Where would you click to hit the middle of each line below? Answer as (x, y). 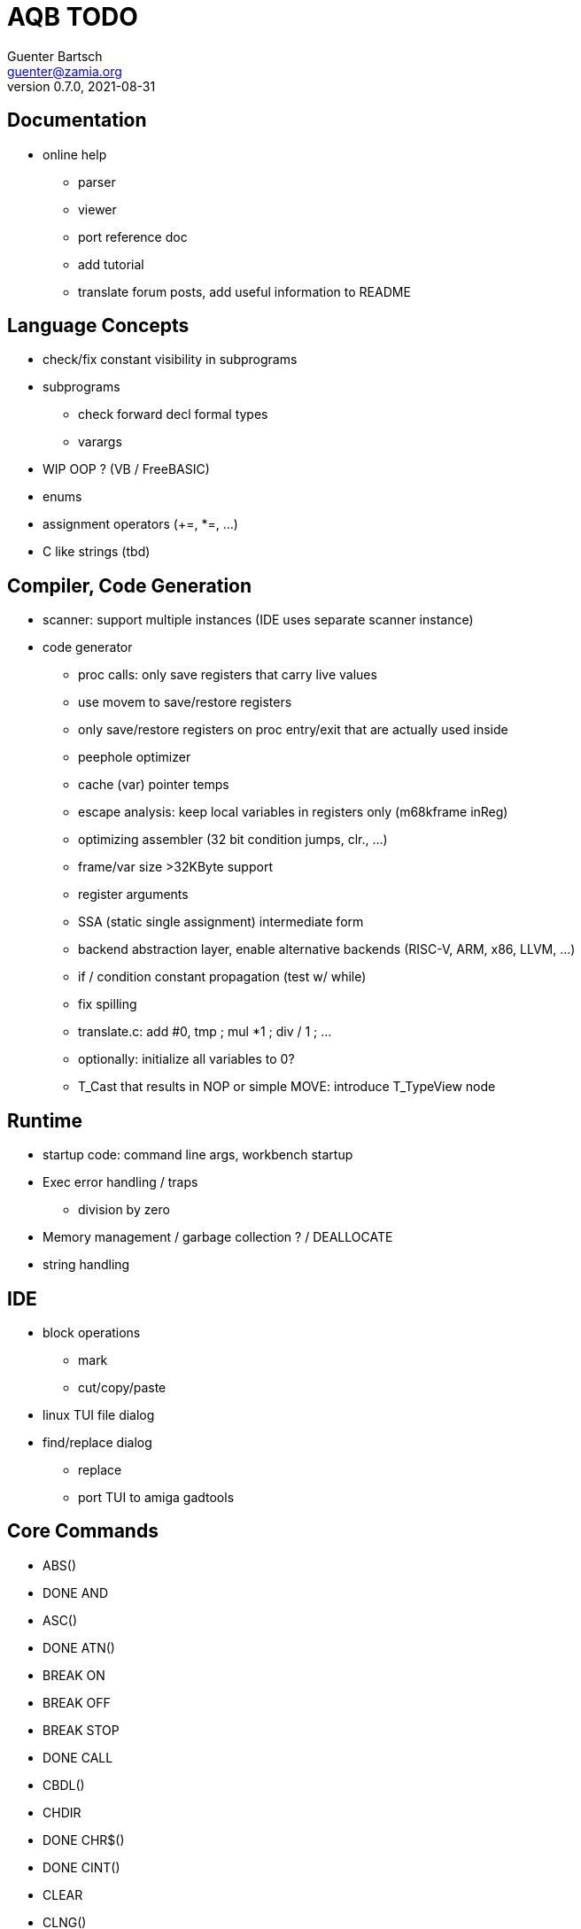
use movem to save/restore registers (185, 702)
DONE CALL (78, 1757)
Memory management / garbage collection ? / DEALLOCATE (218, 1237)
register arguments (133, 895)
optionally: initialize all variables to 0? (186, 1059)
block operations (92, 1332)
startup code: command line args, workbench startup (198, 1155)
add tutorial (111, 264)
